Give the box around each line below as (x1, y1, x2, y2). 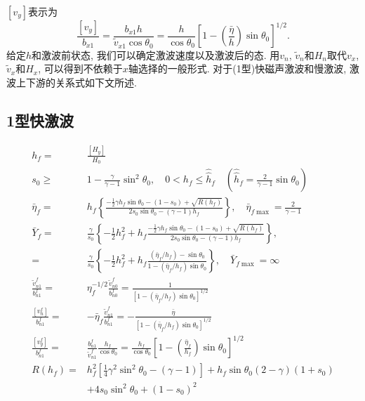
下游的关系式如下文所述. (25, 74, 137, 89)
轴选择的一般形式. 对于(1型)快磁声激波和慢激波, (128, 61, 347, 76)
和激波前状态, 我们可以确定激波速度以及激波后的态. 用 (32, 47, 280, 62)
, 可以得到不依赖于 (38, 61, 123, 76)
